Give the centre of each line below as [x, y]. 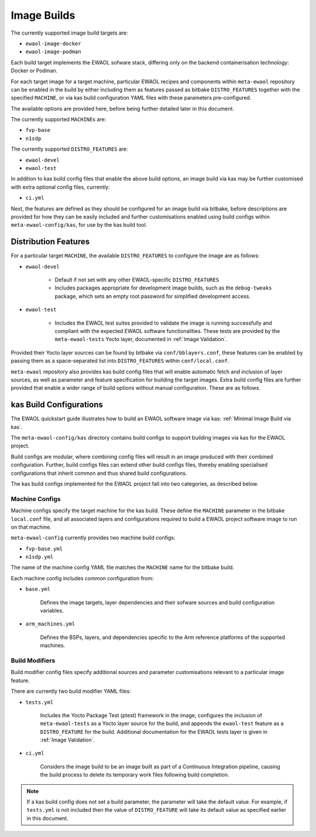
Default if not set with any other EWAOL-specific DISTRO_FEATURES [137, 280]
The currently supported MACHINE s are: [59, 120]
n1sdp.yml [39, 557]
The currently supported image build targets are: [69, 33]
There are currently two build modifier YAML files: [71, 691]
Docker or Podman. [34, 71]
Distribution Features [50, 242]
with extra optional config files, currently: [61, 187]
